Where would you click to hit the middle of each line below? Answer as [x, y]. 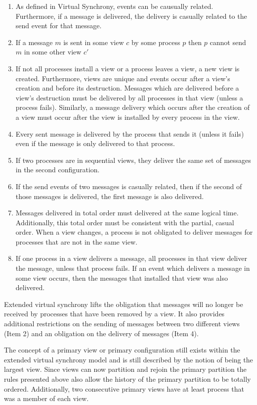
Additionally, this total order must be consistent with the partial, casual [125, 222]
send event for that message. [59, 25]
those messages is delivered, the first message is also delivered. [110, 196]
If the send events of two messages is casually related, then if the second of [129, 186]
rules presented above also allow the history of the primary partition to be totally [128, 379]
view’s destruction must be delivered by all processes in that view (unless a [129, 97]
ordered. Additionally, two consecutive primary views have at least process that [124, 388]
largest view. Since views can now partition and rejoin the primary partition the [125, 369]
